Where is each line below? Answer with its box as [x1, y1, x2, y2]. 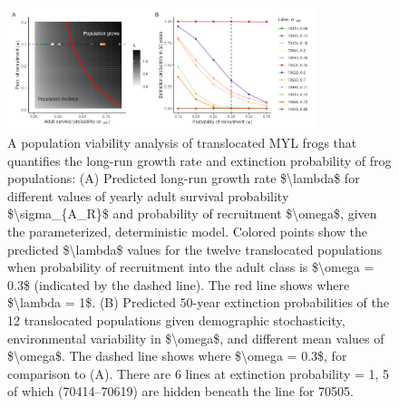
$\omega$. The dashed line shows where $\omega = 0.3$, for [7, 346, 347, 365]
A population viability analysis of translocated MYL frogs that [7, 133, 357, 152]
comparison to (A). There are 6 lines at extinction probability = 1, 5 [7, 363, 390, 383]
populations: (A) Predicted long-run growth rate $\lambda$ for [7, 169, 360, 188]
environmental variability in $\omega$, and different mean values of [7, 328, 384, 347]
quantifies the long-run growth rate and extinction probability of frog [7, 150, 392, 170]
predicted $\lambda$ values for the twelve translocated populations [7, 239, 383, 258]
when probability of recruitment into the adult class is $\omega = [7, 257, 375, 276]
